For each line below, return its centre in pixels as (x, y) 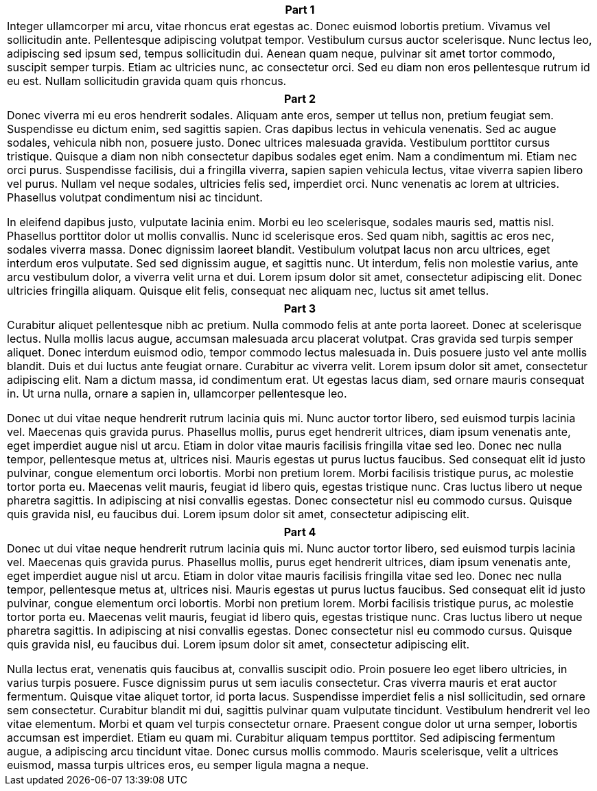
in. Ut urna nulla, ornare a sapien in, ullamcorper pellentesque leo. (177, 393)
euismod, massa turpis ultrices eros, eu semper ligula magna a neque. (188, 765)
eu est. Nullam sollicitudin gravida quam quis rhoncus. (147, 81)
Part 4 (300, 532)
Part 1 (300, 10)
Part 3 (300, 308)
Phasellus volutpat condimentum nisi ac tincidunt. (135, 197)
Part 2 (300, 99)
